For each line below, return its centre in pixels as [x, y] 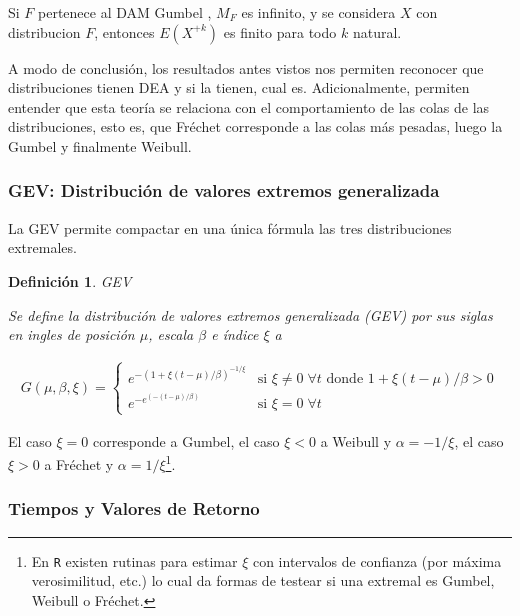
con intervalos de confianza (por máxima [377, 560]
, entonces [124, 31]
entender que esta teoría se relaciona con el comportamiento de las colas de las [249, 106]
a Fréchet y [79, 463]
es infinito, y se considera [318, 12]
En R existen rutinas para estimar [134, 560]
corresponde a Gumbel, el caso [186, 440]
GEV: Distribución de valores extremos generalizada [224, 190]
